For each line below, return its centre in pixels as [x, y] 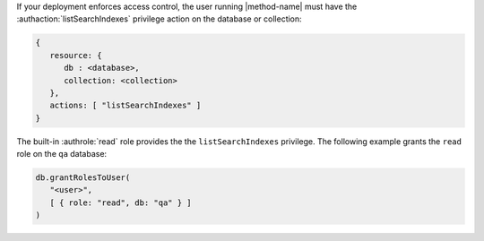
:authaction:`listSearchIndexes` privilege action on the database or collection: [159, 19]
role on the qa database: [62, 154]
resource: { [76, 55]
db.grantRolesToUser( [83, 178]
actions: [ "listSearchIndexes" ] [125, 106]
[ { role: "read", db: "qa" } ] [121, 202]
